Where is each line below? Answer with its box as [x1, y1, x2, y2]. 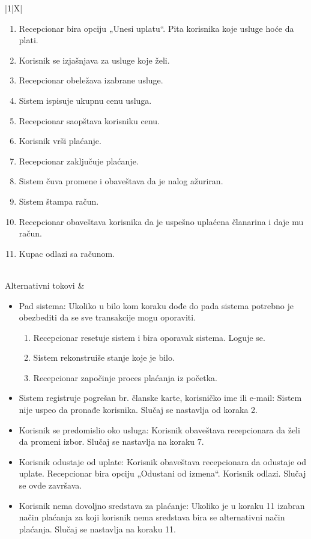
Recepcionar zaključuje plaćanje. [19, 154, 139, 167]
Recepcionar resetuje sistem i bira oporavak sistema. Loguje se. [33, 331, 265, 343]
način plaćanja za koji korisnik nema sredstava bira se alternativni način [19, 511, 285, 523]
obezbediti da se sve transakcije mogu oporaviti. [19, 311, 196, 324]
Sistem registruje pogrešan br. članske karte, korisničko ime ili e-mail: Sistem [19, 391, 302, 404]
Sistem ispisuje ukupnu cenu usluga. [19, 94, 152, 106]
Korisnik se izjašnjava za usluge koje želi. [19, 53, 170, 66]
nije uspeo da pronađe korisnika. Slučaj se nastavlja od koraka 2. [19, 403, 258, 416]
